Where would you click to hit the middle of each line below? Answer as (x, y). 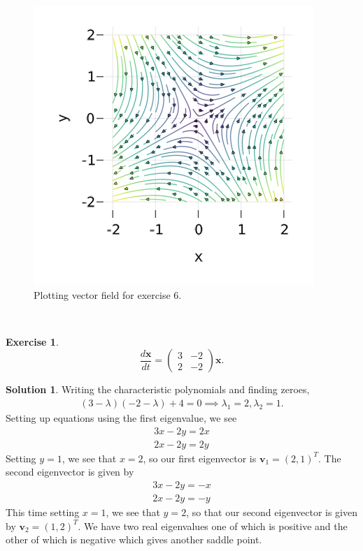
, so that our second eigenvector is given (272, 512)
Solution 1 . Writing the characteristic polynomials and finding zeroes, (158, 389)
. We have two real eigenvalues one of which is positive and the (213, 526)
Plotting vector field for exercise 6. (108, 294)
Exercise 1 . (32, 341)
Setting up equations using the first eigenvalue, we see (121, 418)
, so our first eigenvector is (200, 458)
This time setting (43, 512)
